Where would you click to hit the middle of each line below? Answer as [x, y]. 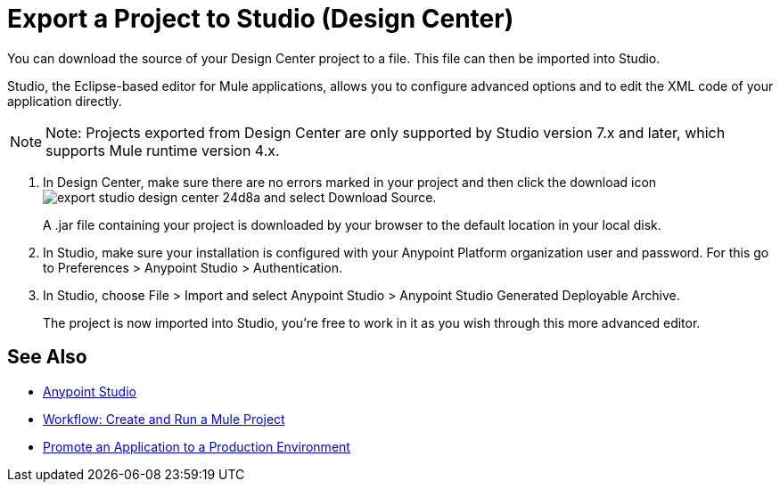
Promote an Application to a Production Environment [197, 446]
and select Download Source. [350, 197]
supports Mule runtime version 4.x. [163, 150]
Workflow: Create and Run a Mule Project [164, 419]
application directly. [65, 101]
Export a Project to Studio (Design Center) [261, 19]
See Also [47, 357]
